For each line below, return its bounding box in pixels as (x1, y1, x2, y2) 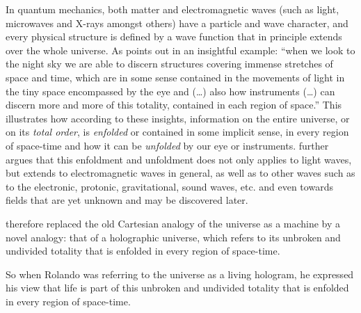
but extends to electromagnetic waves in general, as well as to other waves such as (6, 166, 355, 180)
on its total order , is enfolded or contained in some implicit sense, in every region (6, 125, 349, 139)
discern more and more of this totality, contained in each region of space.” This (6, 97, 342, 112)
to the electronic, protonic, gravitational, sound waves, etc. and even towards (6, 179, 333, 193)
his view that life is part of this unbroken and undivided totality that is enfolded (6, 280, 349, 295)
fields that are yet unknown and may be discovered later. (6, 193, 248, 207)
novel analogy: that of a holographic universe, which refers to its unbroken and (6, 230, 341, 244)
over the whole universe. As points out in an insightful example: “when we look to (6, 42, 355, 57)
